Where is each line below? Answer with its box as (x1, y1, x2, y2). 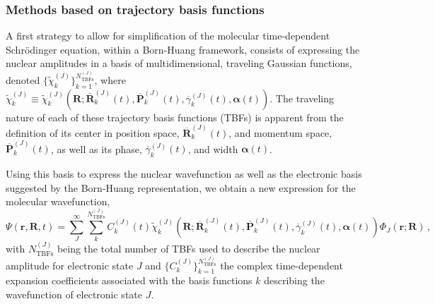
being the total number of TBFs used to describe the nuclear (57, 241, 320, 256)
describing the (264, 273, 325, 288)
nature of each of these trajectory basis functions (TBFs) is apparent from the (6, 109, 344, 124)
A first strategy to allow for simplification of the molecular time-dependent (6, 28, 330, 43)
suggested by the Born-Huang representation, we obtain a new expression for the (6, 180, 356, 195)
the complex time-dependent (220, 257, 343, 272)
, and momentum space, (228, 125, 332, 140)
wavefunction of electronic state (6, 287, 142, 302)
